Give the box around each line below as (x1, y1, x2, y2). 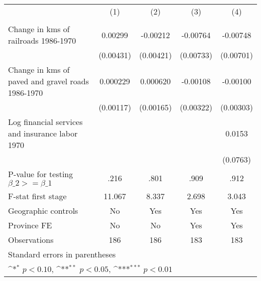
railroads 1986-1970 (8, 35, 76, 46)
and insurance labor (8, 127, 78, 139)
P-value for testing (8, 168, 73, 180)
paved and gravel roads (8, 75, 89, 87)
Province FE (8, 219, 52, 231)
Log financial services (8, 116, 83, 127)
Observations (8, 234, 54, 245)
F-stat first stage (8, 190, 67, 202)
